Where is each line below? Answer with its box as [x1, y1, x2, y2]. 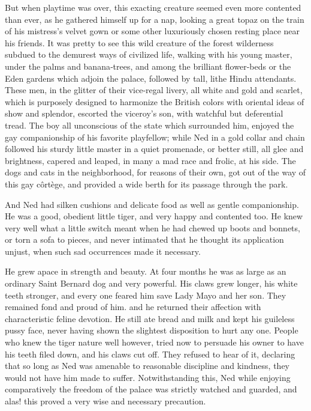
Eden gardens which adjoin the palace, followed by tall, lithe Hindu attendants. [5, 72, 297, 84]
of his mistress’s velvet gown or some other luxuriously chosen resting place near [5, 25, 300, 37]
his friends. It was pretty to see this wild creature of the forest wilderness [5, 36, 274, 49]
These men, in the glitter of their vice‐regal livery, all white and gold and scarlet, [5, 84, 303, 96]
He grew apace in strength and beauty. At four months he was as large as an [5, 265, 286, 278]
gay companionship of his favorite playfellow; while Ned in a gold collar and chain [5, 130, 305, 143]
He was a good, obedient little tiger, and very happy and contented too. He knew [5, 210, 303, 222]
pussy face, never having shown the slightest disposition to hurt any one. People [5, 324, 298, 336]
